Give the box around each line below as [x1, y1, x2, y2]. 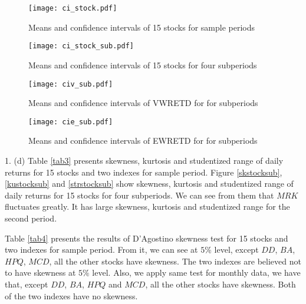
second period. [5, 212, 57, 224]
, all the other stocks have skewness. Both [145, 277, 296, 290]
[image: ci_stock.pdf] [28, 4, 117, 12]
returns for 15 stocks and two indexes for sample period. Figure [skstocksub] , [5, 166, 282, 178]
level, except [214, 243, 259, 256]
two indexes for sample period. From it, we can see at [5, 243, 198, 256]
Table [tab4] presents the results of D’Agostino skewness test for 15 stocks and [5, 232, 288, 244]
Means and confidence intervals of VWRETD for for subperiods [28, 97, 258, 109]
